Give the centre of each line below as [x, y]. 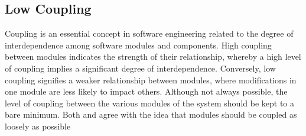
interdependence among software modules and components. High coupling [138, 45]
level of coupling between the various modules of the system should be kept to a [149, 103]
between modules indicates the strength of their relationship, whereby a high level [153, 56]
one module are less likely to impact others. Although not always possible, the [146, 91]
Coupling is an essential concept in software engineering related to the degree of [149, 33]
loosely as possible [38, 126]
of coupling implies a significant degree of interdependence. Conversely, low [140, 68]
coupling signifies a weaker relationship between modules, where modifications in [151, 80]
